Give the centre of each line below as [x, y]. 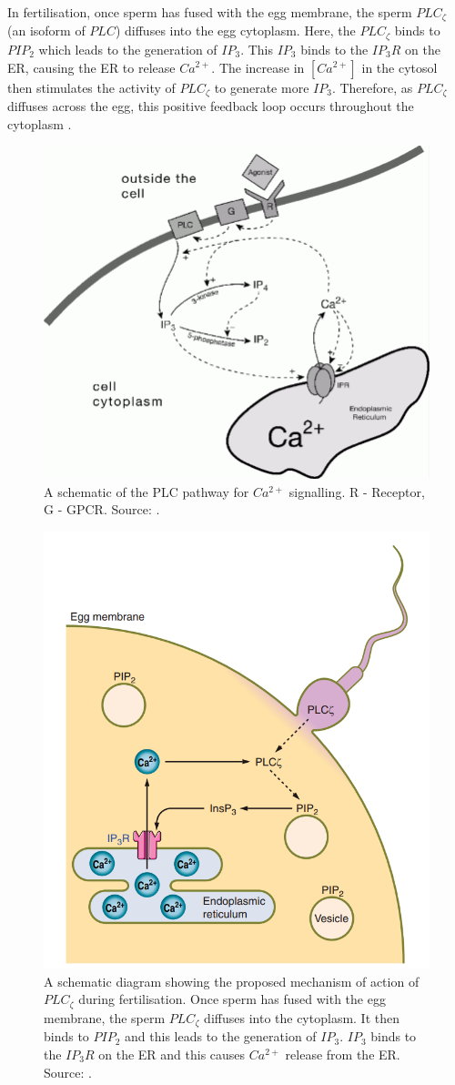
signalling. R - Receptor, [357, 491]
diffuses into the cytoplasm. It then [302, 1017]
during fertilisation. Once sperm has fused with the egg [232, 999]
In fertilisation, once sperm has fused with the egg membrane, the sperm [210, 12]
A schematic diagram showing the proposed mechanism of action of [232, 981]
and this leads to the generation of [221, 1036]
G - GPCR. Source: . [102, 509]
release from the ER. [343, 1054]
